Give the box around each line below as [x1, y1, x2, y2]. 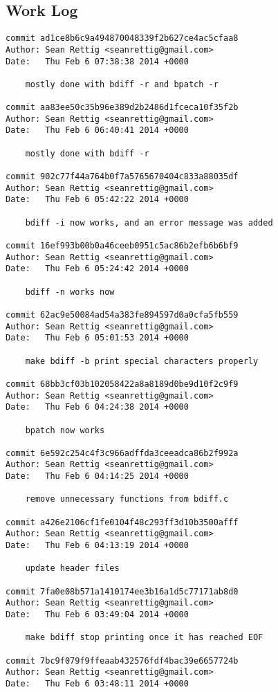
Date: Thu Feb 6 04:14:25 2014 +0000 [6, 471, 189, 482]
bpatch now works [25, 425, 105, 435]
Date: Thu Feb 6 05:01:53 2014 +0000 [6, 333, 189, 343]
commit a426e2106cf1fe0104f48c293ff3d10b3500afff [6, 517, 239, 527]
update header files [25, 563, 120, 574]
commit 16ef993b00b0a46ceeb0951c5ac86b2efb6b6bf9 [6, 241, 239, 251]
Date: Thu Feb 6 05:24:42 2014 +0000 [6, 264, 189, 274]
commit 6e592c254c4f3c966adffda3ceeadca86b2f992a [6, 448, 239, 458]
